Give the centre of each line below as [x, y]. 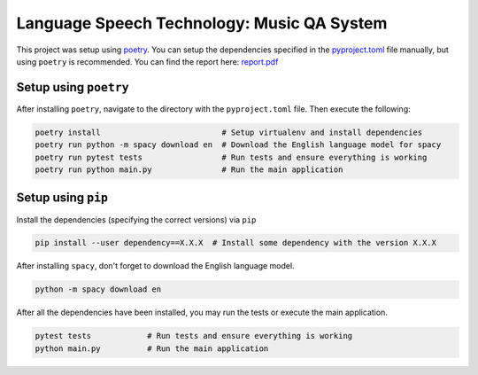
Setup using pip [62, 198]
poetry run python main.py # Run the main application [189, 170]
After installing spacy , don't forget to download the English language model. [156, 266]
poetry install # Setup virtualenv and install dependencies [229, 132]
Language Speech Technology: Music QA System [202, 23]
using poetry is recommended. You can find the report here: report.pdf [147, 61]
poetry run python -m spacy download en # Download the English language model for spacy [238, 145]
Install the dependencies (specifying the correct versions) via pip [136, 219]
